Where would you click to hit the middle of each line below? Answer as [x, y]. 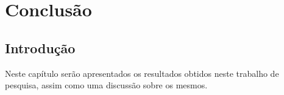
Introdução [40, 47]
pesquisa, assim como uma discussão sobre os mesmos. [106, 85]
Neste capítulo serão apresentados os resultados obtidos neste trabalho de [142, 73]
